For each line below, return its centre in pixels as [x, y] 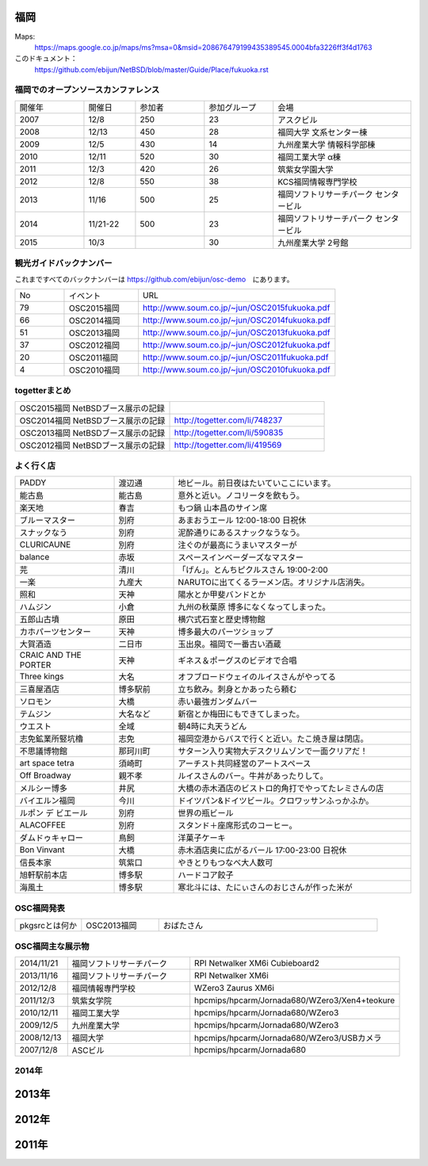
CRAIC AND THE [51, 656]
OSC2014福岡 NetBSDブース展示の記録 [92, 420]
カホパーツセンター [55, 632]
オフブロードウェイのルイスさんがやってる [257, 677]
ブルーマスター [47, 521]
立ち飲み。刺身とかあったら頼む [237, 690]
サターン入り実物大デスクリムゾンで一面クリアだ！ [273, 751]
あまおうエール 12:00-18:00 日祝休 [242, 521]
